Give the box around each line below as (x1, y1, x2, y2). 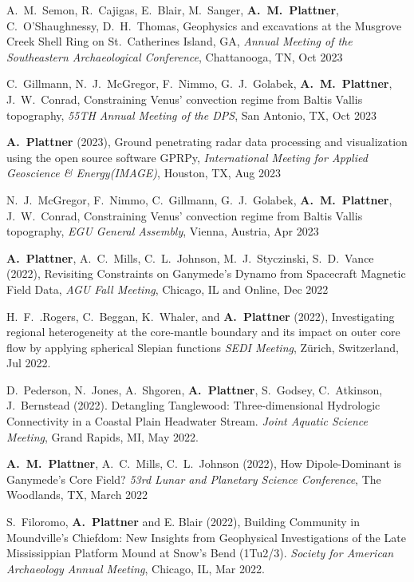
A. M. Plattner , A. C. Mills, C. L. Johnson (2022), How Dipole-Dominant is (6, 455, 401, 472)
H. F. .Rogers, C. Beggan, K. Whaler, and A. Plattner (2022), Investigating (6, 307, 395, 324)
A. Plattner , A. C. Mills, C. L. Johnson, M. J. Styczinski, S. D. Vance (6, 249, 374, 266)
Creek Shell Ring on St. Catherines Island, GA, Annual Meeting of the (6, 33, 353, 49)
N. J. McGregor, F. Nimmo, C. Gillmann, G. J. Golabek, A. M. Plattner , (6, 191, 392, 208)
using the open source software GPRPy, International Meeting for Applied (6, 148, 368, 165)
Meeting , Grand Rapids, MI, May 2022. (6, 428, 199, 445)
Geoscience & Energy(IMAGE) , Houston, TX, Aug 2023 (6, 164, 281, 181)
